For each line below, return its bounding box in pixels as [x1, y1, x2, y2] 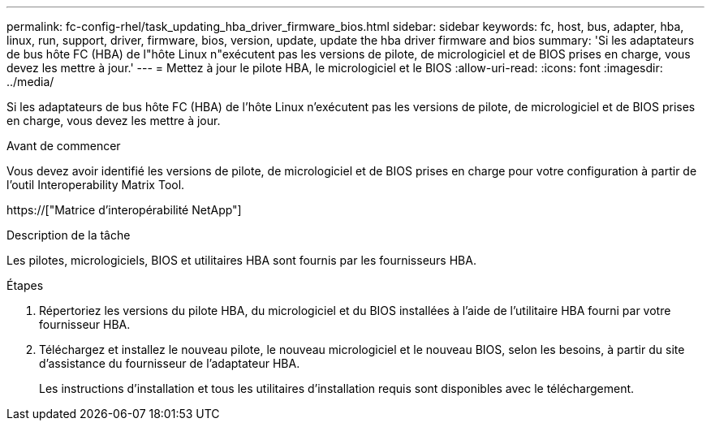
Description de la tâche [6, 228, 131, 242]
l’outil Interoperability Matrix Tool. [6, 178, 185, 192]
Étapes [6, 278, 44, 292]
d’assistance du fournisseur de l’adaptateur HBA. [39, 356, 300, 370]
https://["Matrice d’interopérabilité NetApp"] [6, 203, 242, 217]
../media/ [6, 75, 54, 88]
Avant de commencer [6, 139, 121, 153]
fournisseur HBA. [39, 317, 131, 331]
